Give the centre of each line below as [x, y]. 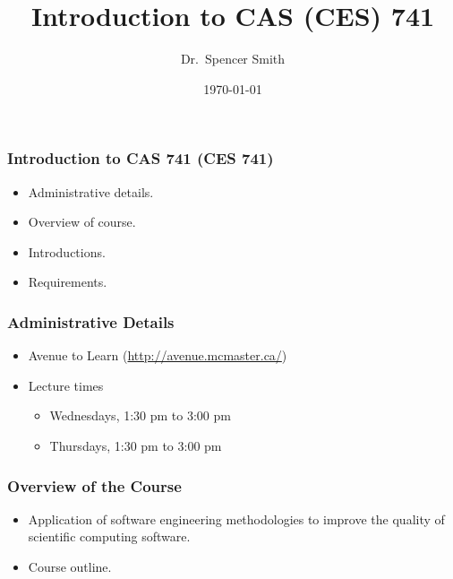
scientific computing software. [109, 536]
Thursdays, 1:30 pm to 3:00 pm [136, 445]
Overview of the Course [94, 485]
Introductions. [67, 251]
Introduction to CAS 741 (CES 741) [141, 158]
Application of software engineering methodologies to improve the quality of [236, 519]
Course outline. [70, 566]
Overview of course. [82, 222]
